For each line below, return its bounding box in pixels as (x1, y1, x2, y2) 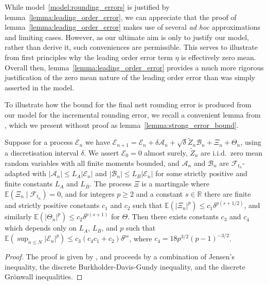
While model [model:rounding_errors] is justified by (5, 2, 170, 12)
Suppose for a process (5, 137, 73, 147)
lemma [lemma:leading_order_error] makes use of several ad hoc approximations (5, 22, 260, 32)
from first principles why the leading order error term (5, 51, 173, 62)
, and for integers (61, 188, 115, 199)
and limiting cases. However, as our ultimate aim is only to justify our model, (5, 31, 249, 42)
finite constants (5, 178, 53, 189)
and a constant (136, 188, 183, 199)
